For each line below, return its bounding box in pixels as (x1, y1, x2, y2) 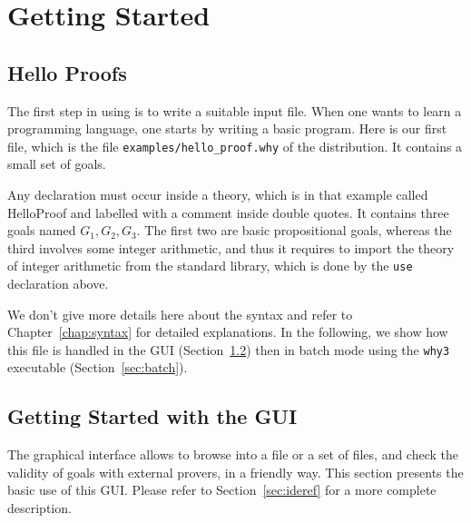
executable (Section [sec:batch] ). (7, 358, 188, 377)
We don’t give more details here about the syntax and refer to (7, 304, 353, 323)
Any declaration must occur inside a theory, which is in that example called (7, 185, 428, 204)
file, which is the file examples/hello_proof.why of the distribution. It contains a (7, 136, 463, 155)
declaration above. (7, 274, 109, 293)
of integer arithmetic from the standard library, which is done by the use (7, 256, 413, 275)
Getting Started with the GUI (7, 402, 298, 430)
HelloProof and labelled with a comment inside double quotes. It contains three (7, 202, 449, 222)
